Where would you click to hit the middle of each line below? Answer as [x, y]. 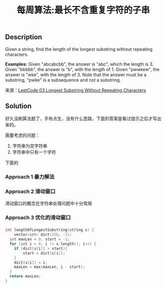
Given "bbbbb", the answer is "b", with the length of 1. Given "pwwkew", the [82, 69]
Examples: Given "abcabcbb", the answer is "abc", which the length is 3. [79, 64]
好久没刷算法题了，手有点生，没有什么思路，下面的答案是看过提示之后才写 [81, 119]
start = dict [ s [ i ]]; [44, 253]
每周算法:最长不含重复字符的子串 [83, 10]
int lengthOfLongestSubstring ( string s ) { [50, 230]
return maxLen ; [25, 277]
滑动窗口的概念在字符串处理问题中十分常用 [49, 203]
